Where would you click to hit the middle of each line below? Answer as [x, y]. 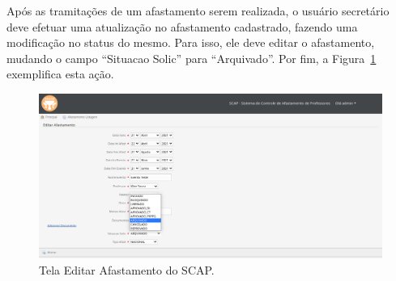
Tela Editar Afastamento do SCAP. [127, 269]
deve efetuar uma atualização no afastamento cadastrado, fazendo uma [182, 26]
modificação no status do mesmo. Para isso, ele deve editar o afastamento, [191, 42]
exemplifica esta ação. [60, 74]
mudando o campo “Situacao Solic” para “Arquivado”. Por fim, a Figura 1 [192, 58]
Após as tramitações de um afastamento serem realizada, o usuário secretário [198, 10]
